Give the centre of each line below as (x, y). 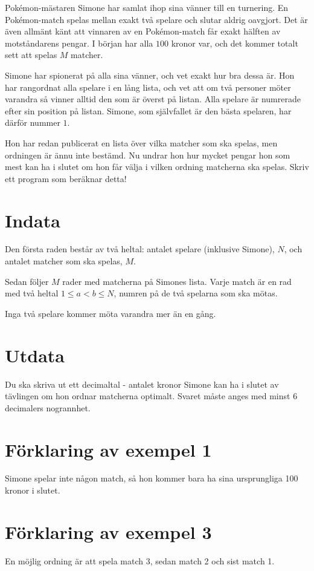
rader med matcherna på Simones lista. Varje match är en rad (177, 281)
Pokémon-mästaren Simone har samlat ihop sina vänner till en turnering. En (147, 7)
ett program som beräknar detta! (66, 178)
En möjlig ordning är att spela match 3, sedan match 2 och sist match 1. (140, 560)
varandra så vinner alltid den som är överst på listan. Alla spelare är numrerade (153, 99)
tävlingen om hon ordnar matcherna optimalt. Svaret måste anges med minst (148, 396)
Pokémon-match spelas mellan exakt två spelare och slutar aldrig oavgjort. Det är (156, 19)
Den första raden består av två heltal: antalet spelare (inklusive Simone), (140, 249)
